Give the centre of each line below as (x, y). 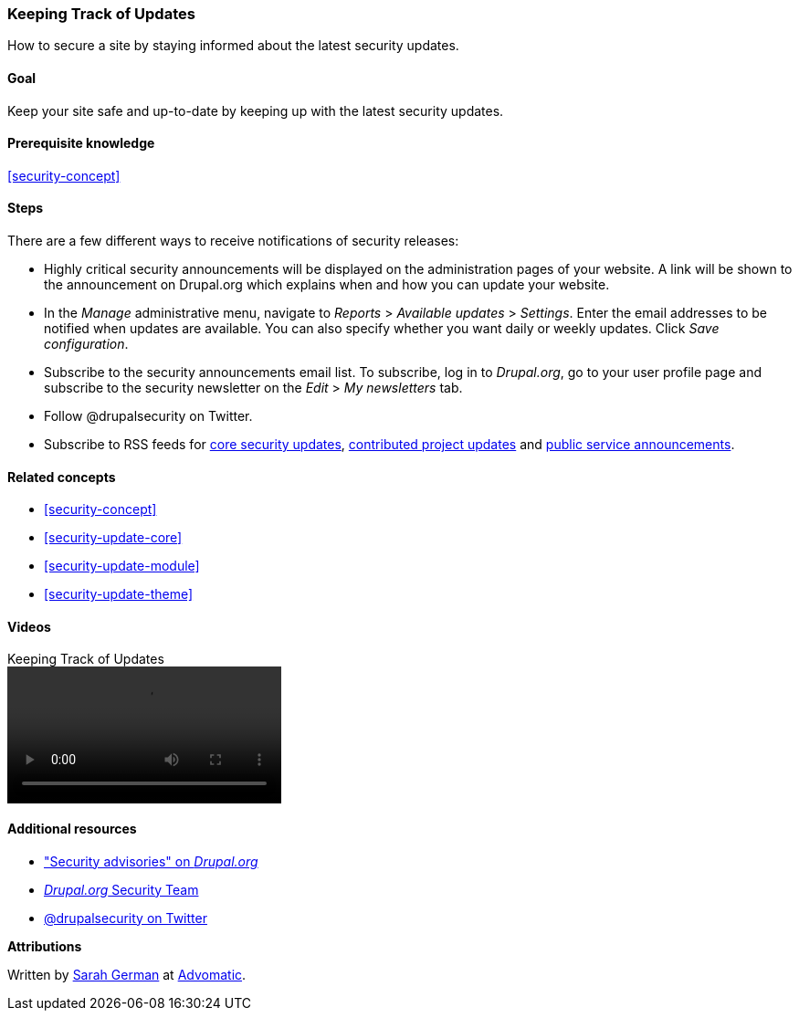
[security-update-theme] (119, 594)
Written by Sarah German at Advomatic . (127, 974)
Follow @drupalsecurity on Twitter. (148, 416)
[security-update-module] (122, 566)
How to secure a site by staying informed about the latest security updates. (233, 46)
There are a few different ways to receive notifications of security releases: (233, 241)
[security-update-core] (113, 538)
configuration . (86, 344)
